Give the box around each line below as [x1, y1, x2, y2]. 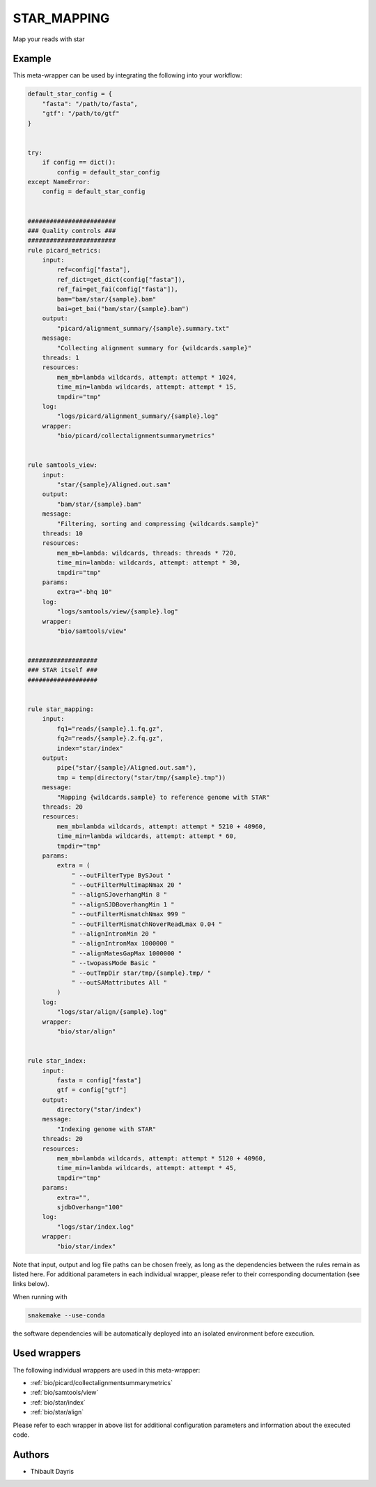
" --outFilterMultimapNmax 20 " [71, 881, 182, 889]
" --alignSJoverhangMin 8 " [71, 890, 167, 899]
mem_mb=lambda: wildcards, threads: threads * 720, [56, 548, 237, 557]
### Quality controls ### [27, 227, 116, 234]
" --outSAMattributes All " [71, 978, 167, 987]
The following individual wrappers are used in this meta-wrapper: [13, 1366, 201, 1374]
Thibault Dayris [30, 1467, 75, 1475]
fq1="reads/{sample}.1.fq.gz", [56, 724, 164, 733]
